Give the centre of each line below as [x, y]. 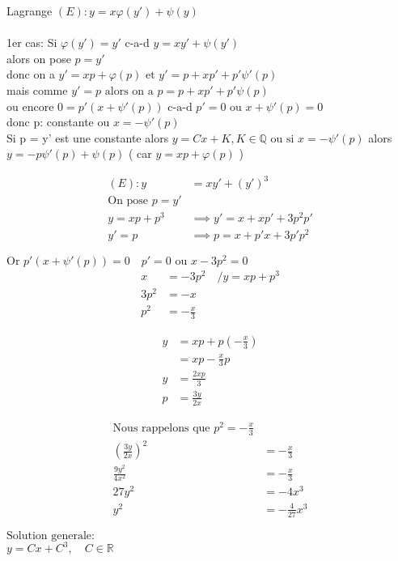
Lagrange [30, 11]
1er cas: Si [32, 42]
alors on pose [39, 58]
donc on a [31, 74]
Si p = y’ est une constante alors [88, 137]
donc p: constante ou [58, 122]
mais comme [37, 89]
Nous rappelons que [161, 428]
